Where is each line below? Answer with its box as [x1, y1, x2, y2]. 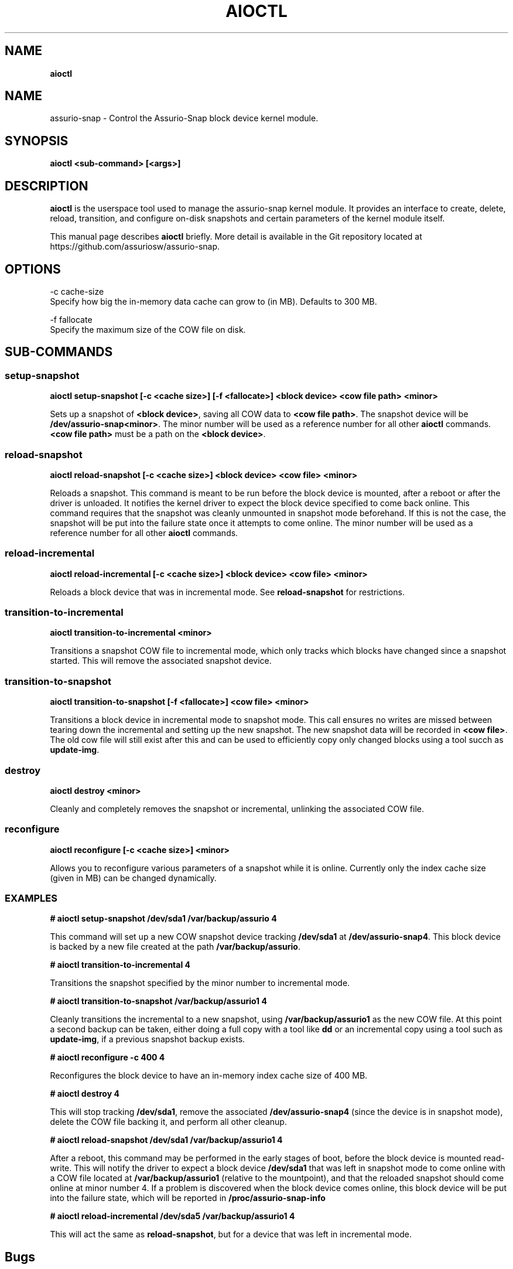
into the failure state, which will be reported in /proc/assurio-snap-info [50, 1193, 326, 1203]
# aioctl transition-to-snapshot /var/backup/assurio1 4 [50, 996, 267, 1007]
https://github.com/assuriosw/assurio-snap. [50, 241, 220, 252]
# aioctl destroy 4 [50, 1089, 119, 1099]
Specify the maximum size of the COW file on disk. [50, 324, 246, 335]
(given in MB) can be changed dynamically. [50, 872, 217, 883]
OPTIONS [5, 261, 61, 277]
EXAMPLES [5, 892, 57, 905]
